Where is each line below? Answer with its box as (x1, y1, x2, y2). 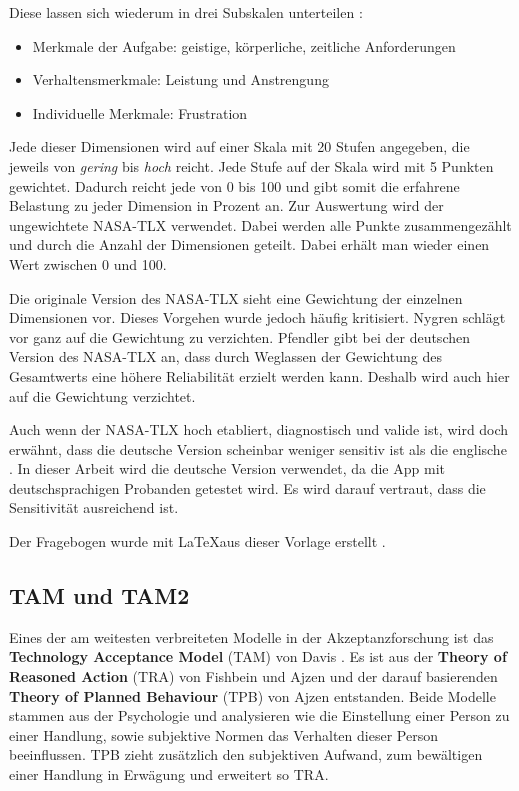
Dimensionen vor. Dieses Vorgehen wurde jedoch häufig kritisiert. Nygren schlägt (9, 307, 506, 328)
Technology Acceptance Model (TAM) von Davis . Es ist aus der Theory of (9, 646, 507, 667)
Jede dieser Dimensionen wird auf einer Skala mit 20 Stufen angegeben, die (9, 136, 470, 157)
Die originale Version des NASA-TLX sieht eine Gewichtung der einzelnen (9, 287, 463, 308)
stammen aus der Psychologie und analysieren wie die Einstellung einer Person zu (9, 705, 510, 726)
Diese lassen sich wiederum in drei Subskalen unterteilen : (9, 2, 363, 22)
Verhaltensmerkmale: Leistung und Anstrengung (32, 69, 329, 90)
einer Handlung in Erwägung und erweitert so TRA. (9, 764, 329, 785)
